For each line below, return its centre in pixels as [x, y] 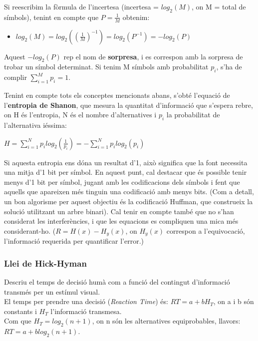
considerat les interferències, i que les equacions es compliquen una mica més [121, 221]
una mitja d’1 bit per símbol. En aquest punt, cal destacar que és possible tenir [126, 172]
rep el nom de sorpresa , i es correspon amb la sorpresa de [153, 56]
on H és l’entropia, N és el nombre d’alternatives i [80, 115]
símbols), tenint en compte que [51, 17]
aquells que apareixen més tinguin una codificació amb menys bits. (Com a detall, [129, 191]
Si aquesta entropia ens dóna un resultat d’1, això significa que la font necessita [126, 162]
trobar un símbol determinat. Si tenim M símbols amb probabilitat [106, 67]
